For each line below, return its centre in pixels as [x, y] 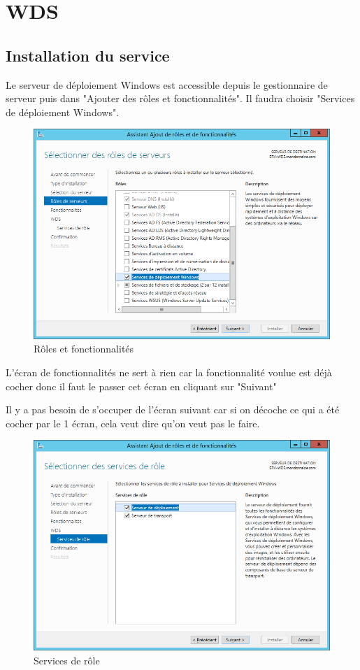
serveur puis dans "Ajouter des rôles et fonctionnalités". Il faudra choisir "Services [180, 98]
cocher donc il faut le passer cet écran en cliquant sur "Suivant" [141, 386]
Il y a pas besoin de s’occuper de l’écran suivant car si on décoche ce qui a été [173, 409]
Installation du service [88, 55]
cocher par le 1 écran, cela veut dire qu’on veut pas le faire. [133, 423]
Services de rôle [67, 660]
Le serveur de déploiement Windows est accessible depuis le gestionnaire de [167, 84]
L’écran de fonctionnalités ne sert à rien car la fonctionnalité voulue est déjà [169, 372]
